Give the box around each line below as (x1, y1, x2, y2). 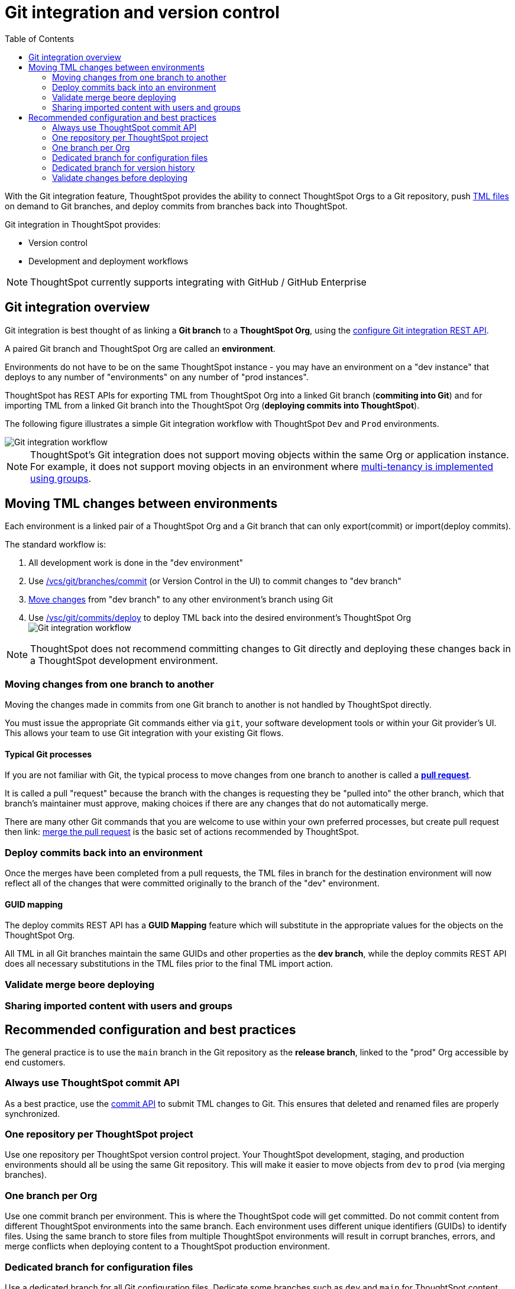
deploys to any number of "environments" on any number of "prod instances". (5, 371, 309, 382)
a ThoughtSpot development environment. (30, 655, 218, 667)
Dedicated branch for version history (52, 162, 195, 173)
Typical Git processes (5, 749, 92, 759)
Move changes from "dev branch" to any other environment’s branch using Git (28, 594, 333, 605)
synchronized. (5, 1108, 60, 1119)
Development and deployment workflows (28, 255, 189, 266)
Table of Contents (5, 33, 75, 44)
